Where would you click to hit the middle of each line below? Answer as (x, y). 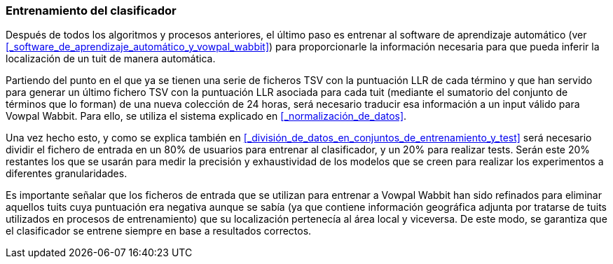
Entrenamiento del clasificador (91, 11)
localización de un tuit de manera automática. (111, 59)
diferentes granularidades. (67, 174)
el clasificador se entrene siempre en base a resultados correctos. (159, 231)
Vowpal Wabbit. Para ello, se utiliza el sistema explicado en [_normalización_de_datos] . (206, 116)
